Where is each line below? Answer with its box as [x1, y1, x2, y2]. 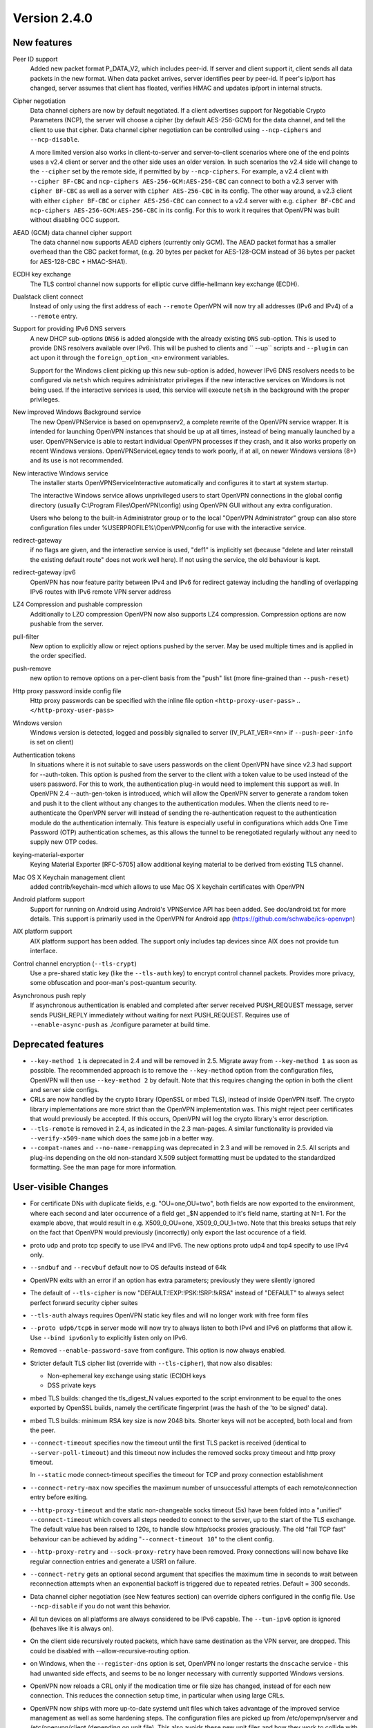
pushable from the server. [30, 619, 104, 628]
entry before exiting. [30, 1493, 88, 1501]
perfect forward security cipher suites [30, 1298, 138, 1306]
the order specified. [30, 652, 86, 660]
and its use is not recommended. [30, 456, 124, 464]
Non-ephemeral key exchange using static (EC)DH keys [47, 1371, 207, 1380]
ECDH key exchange [12, 270, 72, 279]
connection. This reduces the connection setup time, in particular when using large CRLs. [30, 1691, 285, 1700]
